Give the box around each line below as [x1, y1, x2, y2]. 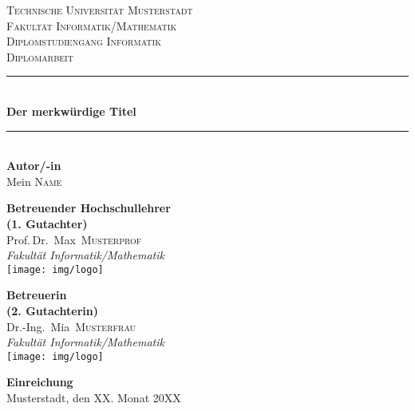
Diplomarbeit [6, 48, 73, 65]
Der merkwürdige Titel [6, 102, 136, 119]
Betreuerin [6, 287, 67, 303]
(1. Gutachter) [6, 215, 88, 231]
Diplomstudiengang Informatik [6, 33, 161, 49]
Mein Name [6, 172, 62, 189]
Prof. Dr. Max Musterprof [6, 231, 142, 247]
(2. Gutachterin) [6, 302, 98, 318]
